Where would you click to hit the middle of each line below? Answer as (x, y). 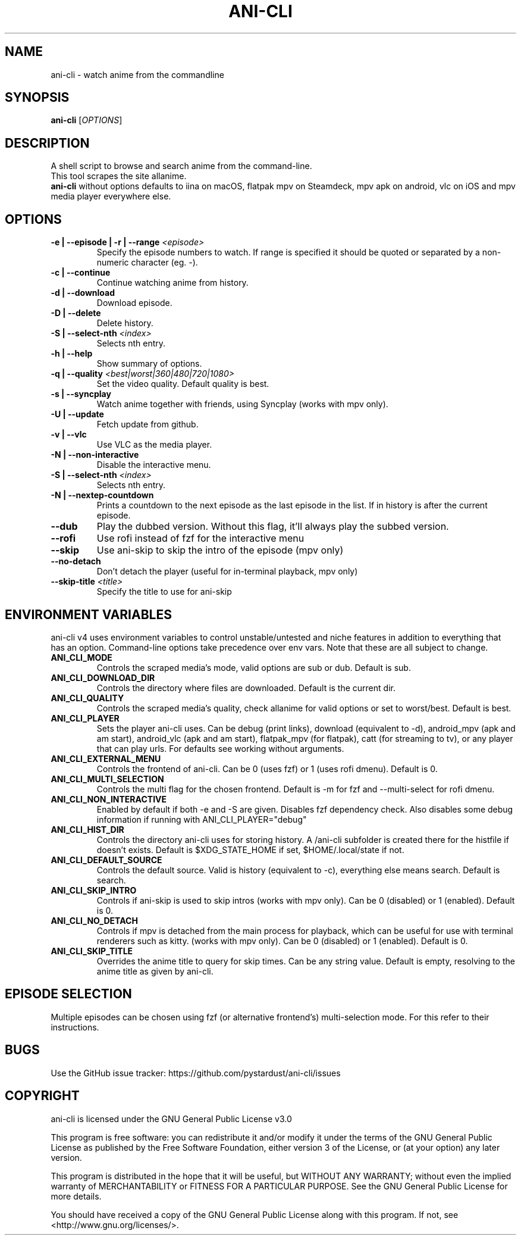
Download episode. (134, 303)
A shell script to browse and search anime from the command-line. (181, 166)
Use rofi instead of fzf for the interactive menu (200, 538)
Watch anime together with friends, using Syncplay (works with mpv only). (242, 404)
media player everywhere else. (111, 196)
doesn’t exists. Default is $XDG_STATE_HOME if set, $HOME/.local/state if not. (250, 849)
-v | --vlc (69, 435)
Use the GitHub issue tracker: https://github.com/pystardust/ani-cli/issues (196, 1073)
